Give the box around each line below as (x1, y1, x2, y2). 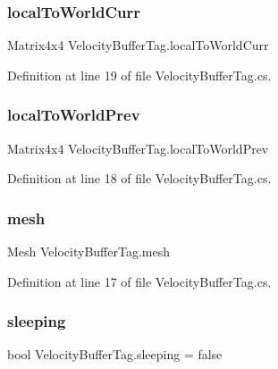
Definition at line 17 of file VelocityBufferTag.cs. (7, 272, 272, 290)
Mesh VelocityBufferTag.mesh (7, 242, 170, 261)
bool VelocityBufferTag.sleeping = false (7, 345, 223, 364)
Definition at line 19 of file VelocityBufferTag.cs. (7, 65, 272, 84)
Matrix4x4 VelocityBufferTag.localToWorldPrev (7, 138, 269, 157)
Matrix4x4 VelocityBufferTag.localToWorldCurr (7, 36, 269, 55)
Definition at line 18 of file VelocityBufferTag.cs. (7, 169, 272, 188)
